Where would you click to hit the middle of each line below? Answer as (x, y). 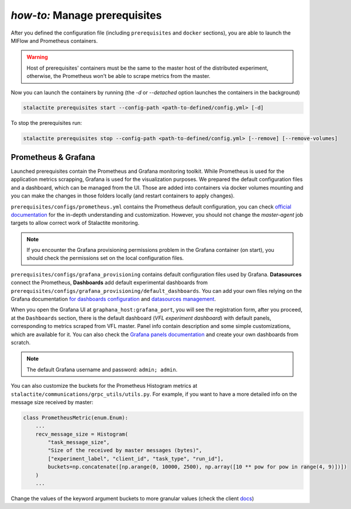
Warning (37, 57)
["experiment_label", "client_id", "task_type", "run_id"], (136, 459)
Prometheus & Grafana (53, 157)
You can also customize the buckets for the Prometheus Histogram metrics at (104, 386)
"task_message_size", (79, 443)
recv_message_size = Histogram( (82, 434)
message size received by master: (52, 402)
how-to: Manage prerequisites (86, 15)
